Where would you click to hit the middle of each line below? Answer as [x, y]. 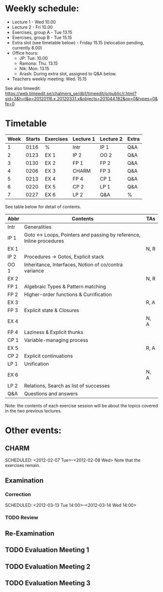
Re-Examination [30, 533]
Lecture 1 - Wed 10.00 [34, 22]
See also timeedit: [23, 88]
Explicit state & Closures [52, 310]
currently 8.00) [27, 48]
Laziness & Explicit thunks [54, 332]
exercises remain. [23, 465]
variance [34, 271]
